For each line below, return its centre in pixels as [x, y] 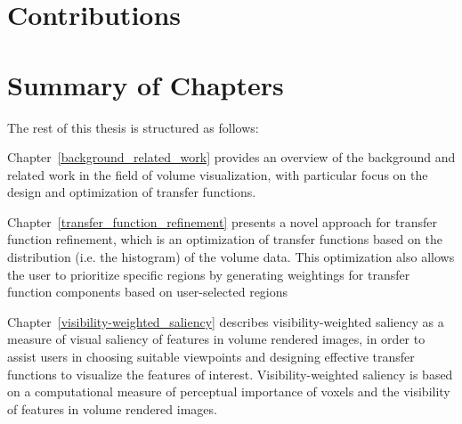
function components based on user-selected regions [148, 292]
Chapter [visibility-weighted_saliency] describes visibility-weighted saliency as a [226, 321]
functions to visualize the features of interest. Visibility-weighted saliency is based [230, 374]
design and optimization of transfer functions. [132, 192]
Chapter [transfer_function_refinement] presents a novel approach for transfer [222, 221]
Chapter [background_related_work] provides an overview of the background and [231, 157]
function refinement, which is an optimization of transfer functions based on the [225, 239]
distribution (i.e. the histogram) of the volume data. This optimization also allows [231, 257]
